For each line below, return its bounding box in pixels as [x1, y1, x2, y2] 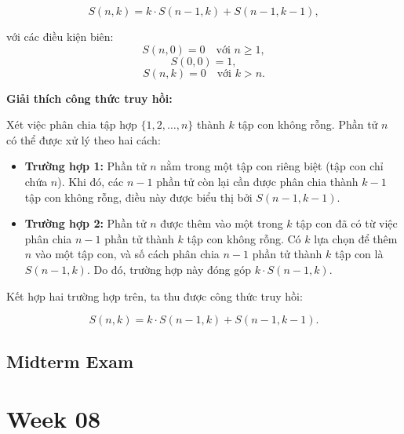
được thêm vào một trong [160, 215, 283, 232]
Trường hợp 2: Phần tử [24, 215, 147, 232]
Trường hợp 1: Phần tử [24, 158, 147, 174]
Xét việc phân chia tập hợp [6, 116, 137, 133]
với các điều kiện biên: [6, 28, 114, 44]
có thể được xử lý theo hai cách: [6, 131, 161, 148]
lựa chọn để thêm [314, 230, 398, 246]
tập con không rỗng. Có [187, 230, 301, 246]
